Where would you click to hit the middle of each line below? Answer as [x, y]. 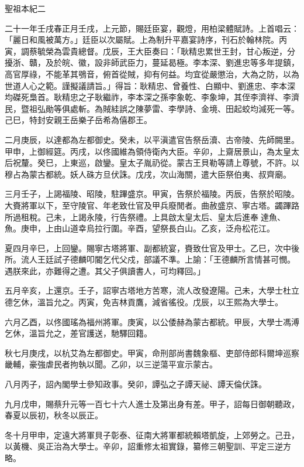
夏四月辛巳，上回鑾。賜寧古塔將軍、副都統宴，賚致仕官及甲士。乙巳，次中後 [152, 248]
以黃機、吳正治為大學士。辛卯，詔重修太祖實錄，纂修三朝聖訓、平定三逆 [144, 446]
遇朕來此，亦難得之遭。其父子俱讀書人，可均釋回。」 [105, 270]
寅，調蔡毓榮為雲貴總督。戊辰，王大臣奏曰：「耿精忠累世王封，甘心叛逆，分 [150, 51]
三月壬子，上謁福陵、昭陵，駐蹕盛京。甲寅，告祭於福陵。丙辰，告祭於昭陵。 [152, 194]
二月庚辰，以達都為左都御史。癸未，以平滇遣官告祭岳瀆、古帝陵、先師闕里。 [152, 139]
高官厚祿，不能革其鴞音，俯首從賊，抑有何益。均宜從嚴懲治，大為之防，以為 [152, 74]
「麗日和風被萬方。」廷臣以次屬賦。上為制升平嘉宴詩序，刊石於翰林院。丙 [146, 40]
